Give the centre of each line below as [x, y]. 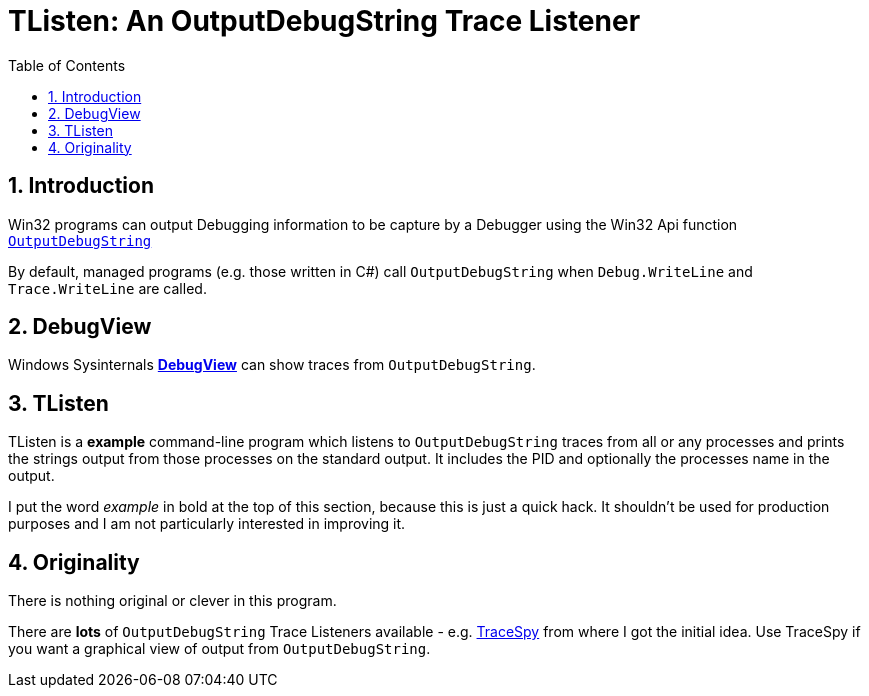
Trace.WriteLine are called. [107, 288]
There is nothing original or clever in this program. [172, 601]
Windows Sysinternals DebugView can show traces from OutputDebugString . [272, 365]
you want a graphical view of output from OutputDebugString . [219, 649]
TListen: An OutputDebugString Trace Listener [324, 21]
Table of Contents [67, 65]
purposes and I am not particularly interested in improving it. [207, 524]
